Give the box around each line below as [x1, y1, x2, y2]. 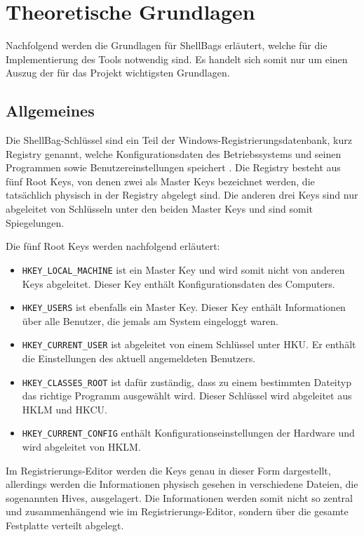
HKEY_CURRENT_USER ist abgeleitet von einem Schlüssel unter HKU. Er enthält [22, 337, 356, 352]
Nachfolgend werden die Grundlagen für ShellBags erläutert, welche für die [6, 38, 328, 53]
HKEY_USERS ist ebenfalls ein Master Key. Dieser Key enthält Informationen [22, 300, 346, 314]
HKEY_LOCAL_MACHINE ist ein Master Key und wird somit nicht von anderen [22, 262, 345, 277]
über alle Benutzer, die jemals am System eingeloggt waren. [22, 313, 278, 328]
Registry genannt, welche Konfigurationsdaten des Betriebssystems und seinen [6, 146, 342, 161]
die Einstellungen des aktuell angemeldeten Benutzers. [22, 351, 256, 366]
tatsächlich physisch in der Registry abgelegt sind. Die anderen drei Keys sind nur [6, 187, 358, 202]
